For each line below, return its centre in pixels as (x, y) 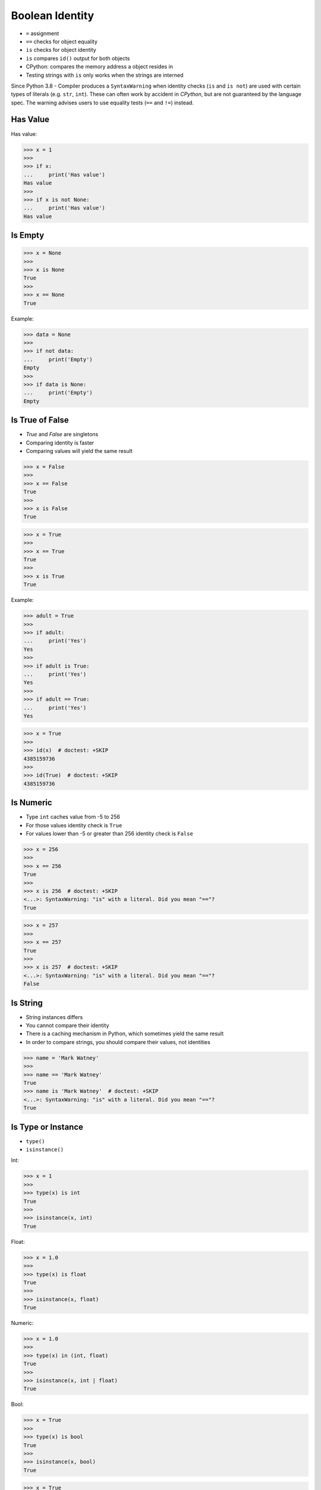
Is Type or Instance (47, 1127)
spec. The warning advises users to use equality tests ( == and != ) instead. (103, 103)
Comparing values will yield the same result (79, 451)
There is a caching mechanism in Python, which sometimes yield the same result (125, 1033)
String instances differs (54, 1017)
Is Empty (28, 235)
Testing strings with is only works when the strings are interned (105, 75)
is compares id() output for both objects (78, 58)
